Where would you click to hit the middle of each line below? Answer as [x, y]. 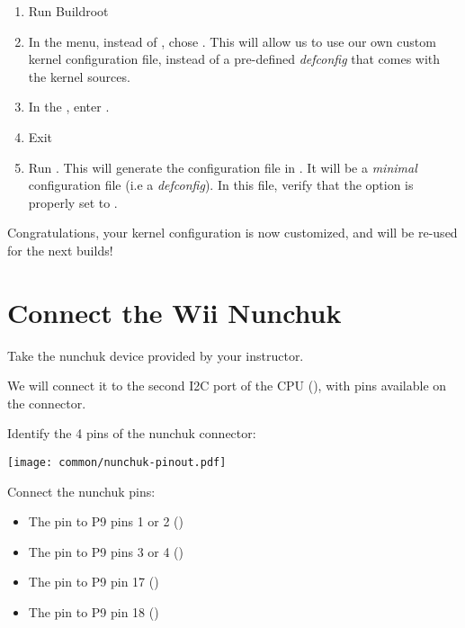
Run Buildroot [68, 11]
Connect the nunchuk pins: [81, 491]
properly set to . [73, 202]
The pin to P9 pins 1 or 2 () [106, 521]
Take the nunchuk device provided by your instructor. [156, 355]
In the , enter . [69, 107]
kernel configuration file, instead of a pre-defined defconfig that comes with [234, 59]
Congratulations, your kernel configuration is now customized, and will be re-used [232, 233]
